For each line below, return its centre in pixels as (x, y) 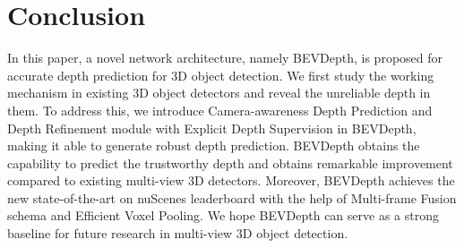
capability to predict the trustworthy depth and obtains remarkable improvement (230, 162)
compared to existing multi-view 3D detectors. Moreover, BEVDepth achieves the (231, 180)
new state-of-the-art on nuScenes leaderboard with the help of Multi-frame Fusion (232, 197)
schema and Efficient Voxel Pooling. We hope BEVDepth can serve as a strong (223, 215)
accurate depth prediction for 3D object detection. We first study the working (221, 75)
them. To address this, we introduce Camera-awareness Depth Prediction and (220, 110)
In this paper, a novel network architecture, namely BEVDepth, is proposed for (225, 58)
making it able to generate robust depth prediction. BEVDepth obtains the (214, 145)
